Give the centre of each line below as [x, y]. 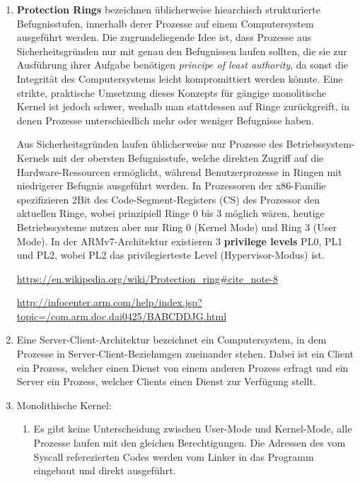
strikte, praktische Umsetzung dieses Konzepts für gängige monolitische [172, 92]
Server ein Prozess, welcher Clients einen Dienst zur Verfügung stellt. [166, 381]
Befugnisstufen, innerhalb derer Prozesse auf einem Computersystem [165, 23]
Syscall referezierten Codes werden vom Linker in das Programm [174, 456]
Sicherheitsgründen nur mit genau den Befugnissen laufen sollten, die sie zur [182, 51]
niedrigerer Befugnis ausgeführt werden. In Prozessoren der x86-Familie [171, 186]
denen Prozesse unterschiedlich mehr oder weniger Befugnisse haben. [165, 120]
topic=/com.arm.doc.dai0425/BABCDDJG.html [122, 316]
